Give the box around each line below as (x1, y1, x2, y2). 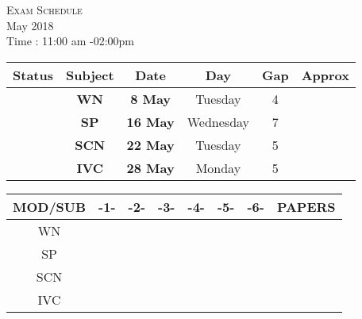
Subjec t (65, 65, 114, 84)
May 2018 (6, 17, 54, 33)
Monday (195, 158, 241, 177)
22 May (126, 135, 175, 154)
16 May (126, 112, 175, 131)
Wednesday (187, 112, 250, 131)
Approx (301, 65, 350, 84)
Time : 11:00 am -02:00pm (6, 33, 134, 49)
